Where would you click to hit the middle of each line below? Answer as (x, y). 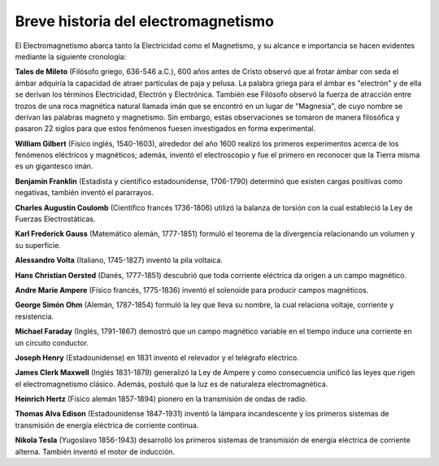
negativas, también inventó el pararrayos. (85, 193)
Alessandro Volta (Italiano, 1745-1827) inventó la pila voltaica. (119, 260)
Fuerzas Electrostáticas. (55, 219)
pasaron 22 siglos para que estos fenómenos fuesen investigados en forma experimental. (165, 128)
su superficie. (38, 245)
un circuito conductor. (52, 342)
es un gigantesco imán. (54, 166)
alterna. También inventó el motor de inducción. (95, 451)
